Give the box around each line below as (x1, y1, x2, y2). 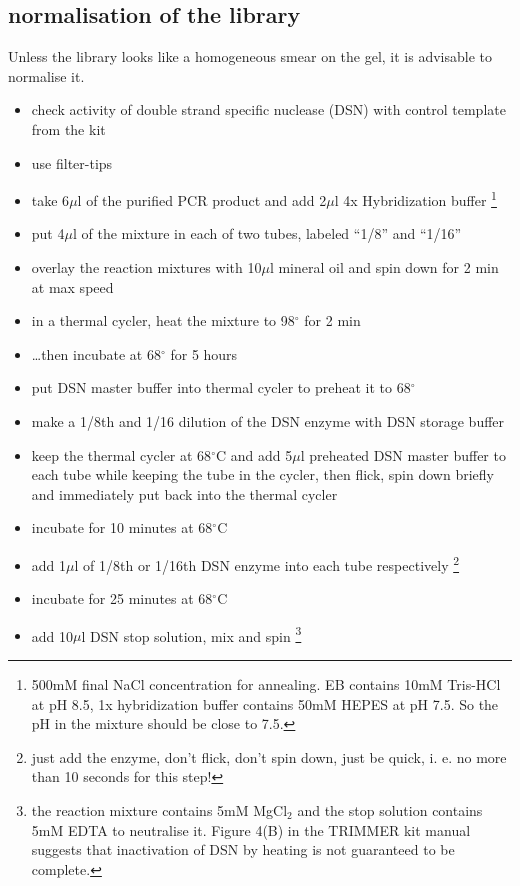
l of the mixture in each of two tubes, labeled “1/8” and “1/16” (72, 223, 462, 244)
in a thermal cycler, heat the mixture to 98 (31, 310, 295, 331)
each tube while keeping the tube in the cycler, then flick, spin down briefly (31, 464, 494, 485)
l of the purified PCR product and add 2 (77, 189, 327, 210)
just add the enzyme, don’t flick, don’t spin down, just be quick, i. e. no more (31, 746, 507, 767)
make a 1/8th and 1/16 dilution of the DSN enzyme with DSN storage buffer (31, 410, 505, 431)
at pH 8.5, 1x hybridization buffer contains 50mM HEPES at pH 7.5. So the (31, 693, 499, 714)
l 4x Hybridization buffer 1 (334, 187, 497, 210)
